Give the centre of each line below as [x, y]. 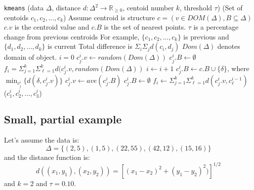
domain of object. [30, 57]
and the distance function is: [47, 157]
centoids [16, 17]
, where [238, 68]
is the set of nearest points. [145, 27]
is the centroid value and [52, 27]
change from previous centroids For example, [72, 36]
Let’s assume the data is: [42, 140]
